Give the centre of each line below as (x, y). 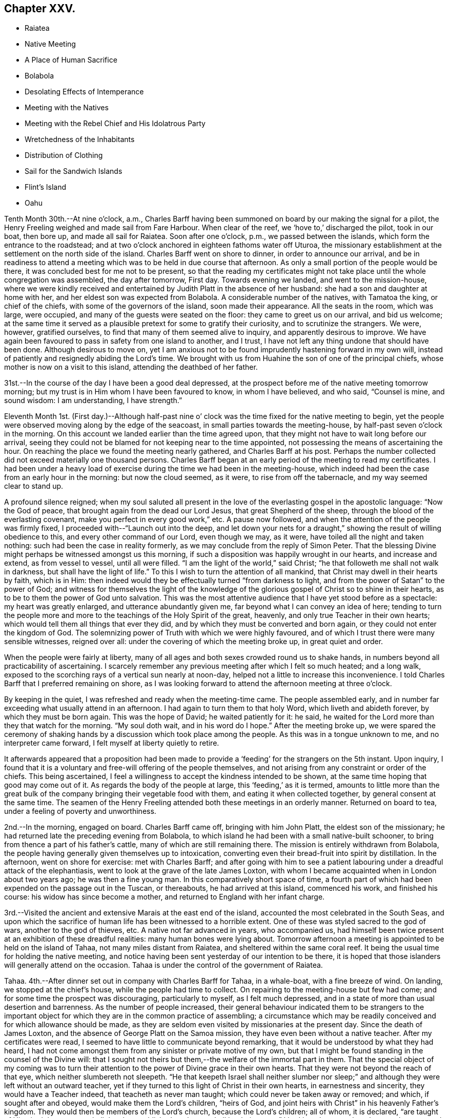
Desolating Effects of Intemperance (84, 92)
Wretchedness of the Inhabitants (80, 139)
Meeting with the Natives (67, 108)
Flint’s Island (46, 187)
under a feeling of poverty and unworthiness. (80, 811)
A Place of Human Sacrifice (71, 60)
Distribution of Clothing (64, 155)
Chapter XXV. (40, 8)
